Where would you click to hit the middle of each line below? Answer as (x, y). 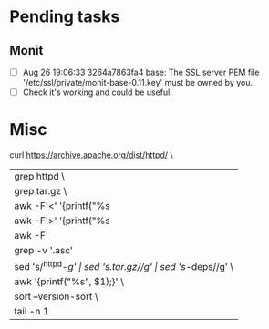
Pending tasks (65, 17)
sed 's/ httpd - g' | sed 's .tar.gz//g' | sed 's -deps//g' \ (124, 266)
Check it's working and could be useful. (98, 92)
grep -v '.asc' (43, 251)
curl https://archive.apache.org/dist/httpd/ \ (91, 155)
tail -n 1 (31, 312)
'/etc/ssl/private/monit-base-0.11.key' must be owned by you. (138, 83)
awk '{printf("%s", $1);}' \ (69, 282)
